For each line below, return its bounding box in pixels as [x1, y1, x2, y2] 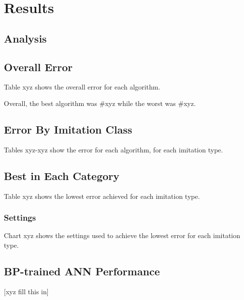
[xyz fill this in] [4, 286, 49, 296]
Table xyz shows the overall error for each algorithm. [4, 82, 160, 92]
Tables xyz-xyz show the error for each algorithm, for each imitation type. [4, 144, 223, 154]
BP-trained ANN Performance [4, 263, 160, 278]
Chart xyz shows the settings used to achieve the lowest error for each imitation [4, 230, 241, 240]
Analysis [4, 30, 47, 45]
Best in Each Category [4, 168, 120, 183]
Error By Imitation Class [4, 121, 132, 136]
